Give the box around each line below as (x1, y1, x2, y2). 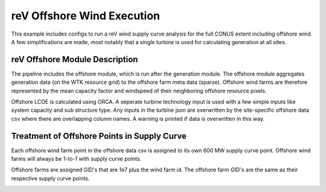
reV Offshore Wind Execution (11, 9, 160, 22)
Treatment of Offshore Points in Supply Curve (11, 130, 187, 141)
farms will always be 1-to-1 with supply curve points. (11, 155, 142, 162)
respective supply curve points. (11, 174, 90, 182)
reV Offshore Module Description (11, 54, 138, 65)
